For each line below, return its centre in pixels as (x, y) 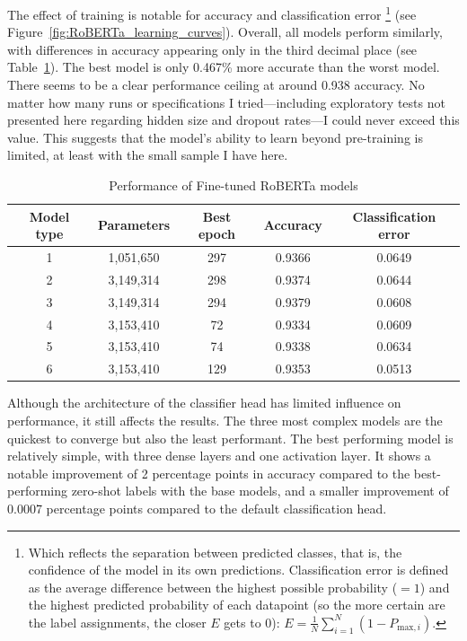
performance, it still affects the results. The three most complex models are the (225, 420)
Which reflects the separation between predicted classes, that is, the (215, 552)
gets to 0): (252, 622)
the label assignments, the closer (117, 622)
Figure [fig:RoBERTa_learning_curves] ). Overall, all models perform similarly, (225, 32)
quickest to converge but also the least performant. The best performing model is (230, 438)
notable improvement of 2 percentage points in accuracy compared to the (209, 473)
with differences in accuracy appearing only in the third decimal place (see (212, 49)
